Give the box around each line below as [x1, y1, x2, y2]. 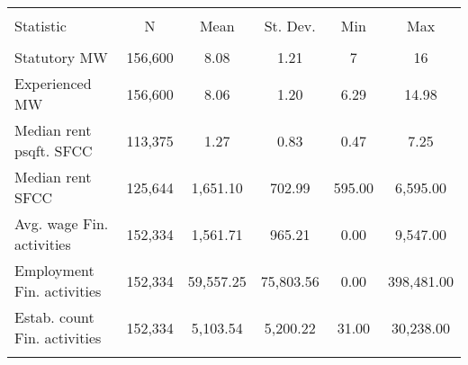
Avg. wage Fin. [14, 213, 109, 234]
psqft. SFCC [14, 140, 93, 161]
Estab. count [14, 307, 94, 327]
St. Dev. [264, 15, 316, 36]
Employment [14, 260, 94, 280]
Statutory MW [14, 47, 108, 67]
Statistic [14, 15, 67, 36]
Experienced [14, 73, 92, 93]
